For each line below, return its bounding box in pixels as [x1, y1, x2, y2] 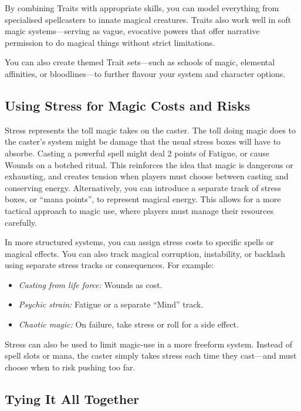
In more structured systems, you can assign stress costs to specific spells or [5, 236, 274, 248]
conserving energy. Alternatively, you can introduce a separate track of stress [5, 181, 281, 193]
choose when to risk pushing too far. [5, 360, 136, 373]
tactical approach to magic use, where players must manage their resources [5, 204, 274, 216]
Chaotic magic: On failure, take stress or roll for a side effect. [18, 318, 239, 330]
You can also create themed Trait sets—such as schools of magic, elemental [5, 56, 275, 68]
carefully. [5, 216, 37, 228]
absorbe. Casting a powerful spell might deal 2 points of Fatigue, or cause [5, 146, 270, 159]
